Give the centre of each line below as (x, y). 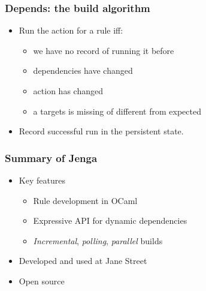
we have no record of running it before (104, 50)
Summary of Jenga (51, 157)
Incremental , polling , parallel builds (98, 240)
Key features (42, 180)
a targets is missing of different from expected (117, 111)
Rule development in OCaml (85, 200)
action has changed (68, 91)
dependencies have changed (83, 70)
